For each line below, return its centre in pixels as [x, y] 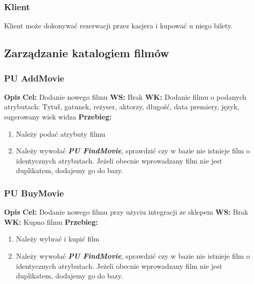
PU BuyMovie [34, 193]
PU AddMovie [34, 78]
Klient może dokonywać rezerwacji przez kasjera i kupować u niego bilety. [118, 26]
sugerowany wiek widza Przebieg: [58, 116]
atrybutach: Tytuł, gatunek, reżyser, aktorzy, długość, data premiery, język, [122, 107]
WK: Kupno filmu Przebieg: [51, 221]
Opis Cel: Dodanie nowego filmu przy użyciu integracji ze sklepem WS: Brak [126, 212]
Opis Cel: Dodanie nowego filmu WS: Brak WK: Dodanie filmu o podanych [125, 96]
